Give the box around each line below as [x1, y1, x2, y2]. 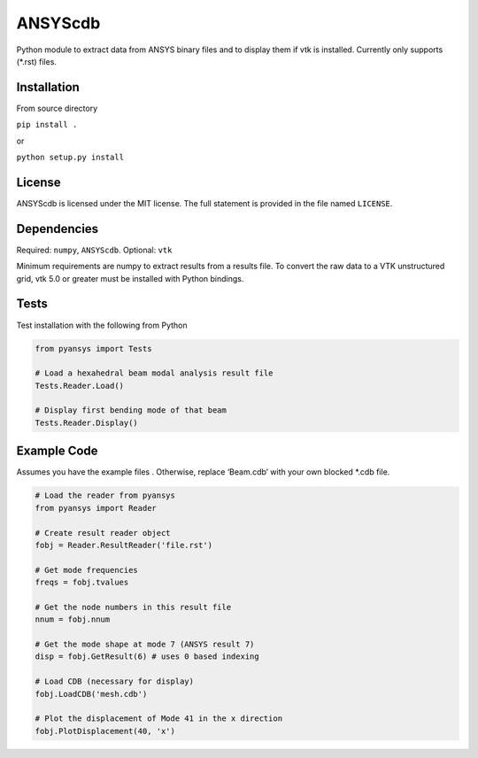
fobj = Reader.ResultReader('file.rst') [35, 540, 212, 550]
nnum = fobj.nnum [35, 615, 111, 624]
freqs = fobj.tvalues [35, 577, 129, 588]
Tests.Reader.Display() [35, 417, 139, 428]
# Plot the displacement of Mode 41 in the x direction [35, 714, 283, 723]
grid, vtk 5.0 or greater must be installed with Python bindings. [16, 273, 244, 283]
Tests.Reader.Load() [35, 381, 124, 391]
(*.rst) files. [16, 56, 58, 66]
